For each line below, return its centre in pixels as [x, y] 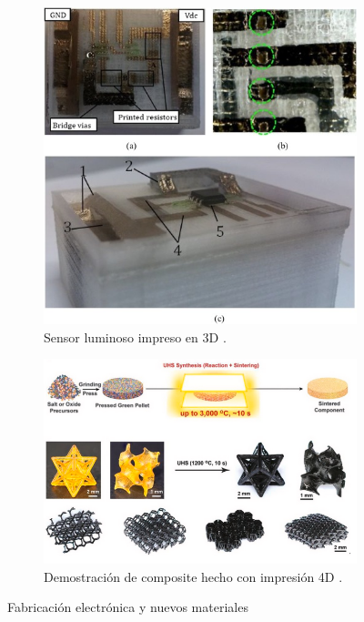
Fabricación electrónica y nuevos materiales [128, 607]
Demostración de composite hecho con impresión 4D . [193, 576]
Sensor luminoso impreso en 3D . [135, 336]
